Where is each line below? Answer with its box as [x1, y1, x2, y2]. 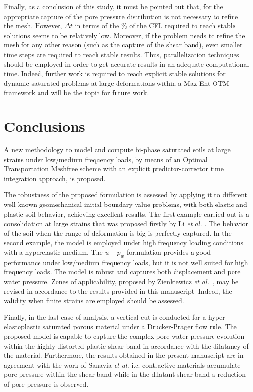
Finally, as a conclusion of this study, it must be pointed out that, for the [4, 1, 223, 11]
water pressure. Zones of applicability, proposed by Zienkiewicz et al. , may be [4, 276, 239, 286]
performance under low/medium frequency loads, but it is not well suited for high [4, 257, 248, 267]
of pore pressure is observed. [4, 378, 89, 389]
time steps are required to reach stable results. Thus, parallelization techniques [4, 49, 239, 59]
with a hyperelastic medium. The [4, 247, 103, 257]
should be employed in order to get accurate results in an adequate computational [4, 59, 249, 69]
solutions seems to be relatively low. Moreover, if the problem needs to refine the [4, 30, 245, 40]
